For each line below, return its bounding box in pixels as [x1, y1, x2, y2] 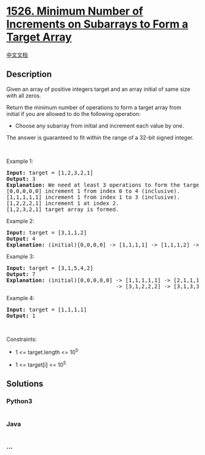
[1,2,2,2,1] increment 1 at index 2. [6, 199, 120, 207]
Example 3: [6, 253, 35, 260]
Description [6, 69, 52, 80]
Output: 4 [6, 235, 35, 242]
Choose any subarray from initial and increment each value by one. [15, 122, 184, 129]
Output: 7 [6, 270, 35, 278]
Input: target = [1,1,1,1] [6, 306, 87, 313]
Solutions [6, 379, 44, 389]
